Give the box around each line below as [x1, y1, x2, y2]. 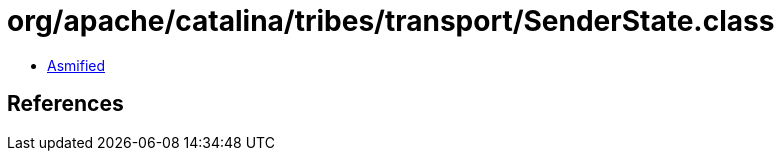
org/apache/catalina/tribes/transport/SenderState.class [7, 4, 775, 38]
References [7, 91, 124, 117]
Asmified [47, 56, 106, 74]
